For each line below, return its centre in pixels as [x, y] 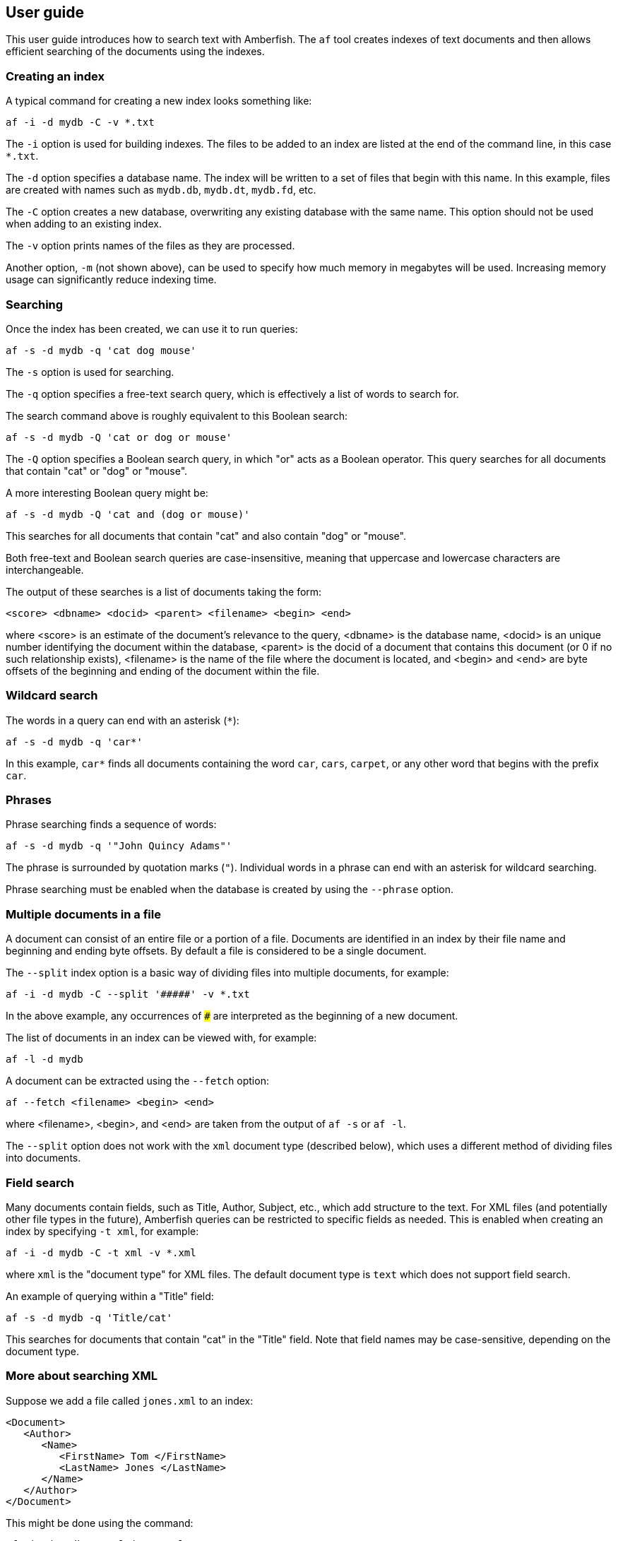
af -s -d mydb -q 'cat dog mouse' [101, 350]
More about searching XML [82, 1376]
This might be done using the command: [100, 1523]
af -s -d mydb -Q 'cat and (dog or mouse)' [128, 514]
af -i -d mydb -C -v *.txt [80, 123]
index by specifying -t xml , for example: [102, 1231]
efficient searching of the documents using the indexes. [135, 52]
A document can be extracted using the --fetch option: [137, 1081]
